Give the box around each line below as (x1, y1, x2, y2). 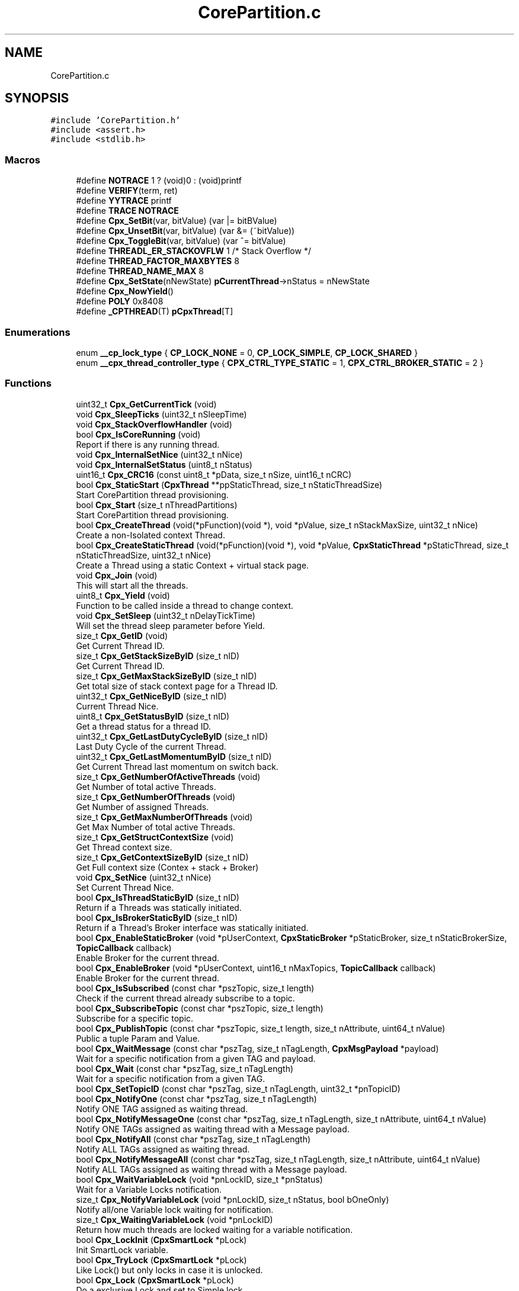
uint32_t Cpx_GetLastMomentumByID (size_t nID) (76, 751, 272, 762)
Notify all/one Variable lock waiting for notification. (76, 1204, 274, 1215)
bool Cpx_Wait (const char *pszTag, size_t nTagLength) (76, 1063, 294, 1074)
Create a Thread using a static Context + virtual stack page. (76, 560, 309, 570)
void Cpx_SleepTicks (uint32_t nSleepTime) (76, 409, 247, 419)
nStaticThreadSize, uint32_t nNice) (76, 550, 212, 560)
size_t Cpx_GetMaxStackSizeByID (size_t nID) (76, 670, 257, 681)
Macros (5, 153, 40, 166)
